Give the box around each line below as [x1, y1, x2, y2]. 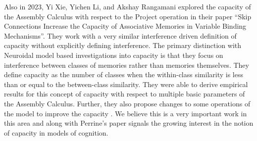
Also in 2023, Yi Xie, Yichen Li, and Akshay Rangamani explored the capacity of [4, 1, 251, 11]
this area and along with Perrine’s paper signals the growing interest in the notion [4, 118, 254, 128]
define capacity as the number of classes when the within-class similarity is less [4, 69, 243, 80]
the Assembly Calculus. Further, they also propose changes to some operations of [4, 98, 251, 108]
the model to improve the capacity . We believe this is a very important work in [4, 108, 247, 118]
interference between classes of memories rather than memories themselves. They [4, 59, 249, 70]
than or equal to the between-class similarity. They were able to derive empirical [4, 79, 248, 89]
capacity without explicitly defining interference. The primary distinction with [4, 40, 242, 50]
